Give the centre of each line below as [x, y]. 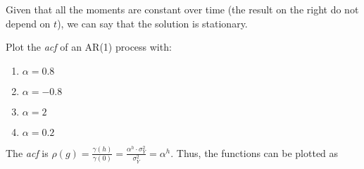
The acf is [27, 152]
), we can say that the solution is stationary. [152, 23]
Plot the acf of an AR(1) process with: [89, 47]
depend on [28, 23]
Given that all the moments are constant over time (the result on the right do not [182, 9]
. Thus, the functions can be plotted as [255, 152]
